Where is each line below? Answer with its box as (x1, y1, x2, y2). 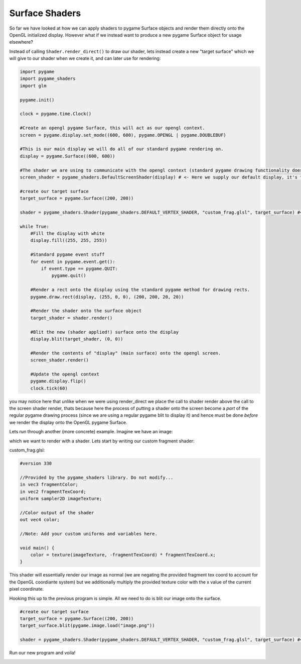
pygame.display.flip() (30, 378, 86, 384)
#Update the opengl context (30, 371, 100, 377)
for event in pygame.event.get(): (30, 259, 115, 264)
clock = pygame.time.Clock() (20, 111, 92, 117)
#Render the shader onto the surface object (30, 308, 142, 314)
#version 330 (20, 460, 52, 466)
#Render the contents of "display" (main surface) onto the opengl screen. (30, 350, 221, 356)
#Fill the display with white (30, 231, 105, 236)
